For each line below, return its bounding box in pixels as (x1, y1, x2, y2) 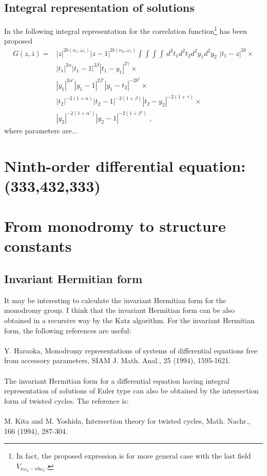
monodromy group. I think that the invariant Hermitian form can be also (4, 305, 235, 315)
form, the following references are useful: (4, 325, 131, 335)
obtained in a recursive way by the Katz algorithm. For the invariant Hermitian (4, 314, 255, 325)
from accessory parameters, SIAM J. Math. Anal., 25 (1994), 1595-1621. (4, 355, 231, 366)
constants (4, 235, 72, 256)
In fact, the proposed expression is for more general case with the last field (16, 450, 251, 461)
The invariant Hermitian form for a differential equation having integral (4, 375, 230, 386)
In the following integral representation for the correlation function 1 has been (4, 24, 247, 36)
